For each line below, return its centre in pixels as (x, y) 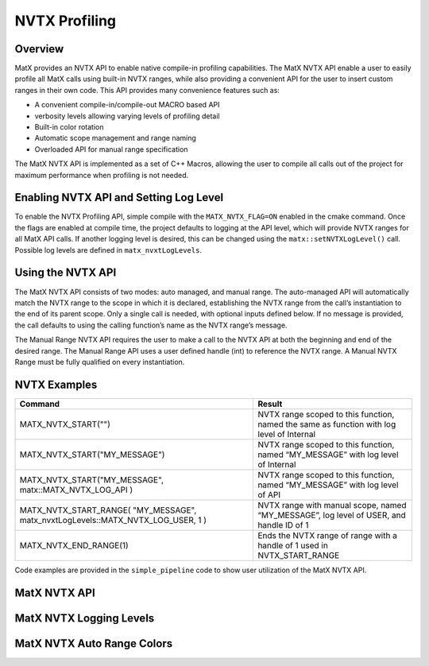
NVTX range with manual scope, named (332, 505)
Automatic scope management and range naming (115, 138)
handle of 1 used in (293, 545)
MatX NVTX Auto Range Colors (94, 643)
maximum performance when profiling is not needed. (102, 175)
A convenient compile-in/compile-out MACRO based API (127, 105)
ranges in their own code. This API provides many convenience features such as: (147, 90)
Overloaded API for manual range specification (111, 149)
